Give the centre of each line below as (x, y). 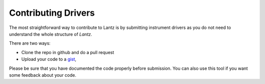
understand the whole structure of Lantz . (51, 34)
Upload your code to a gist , (49, 59)
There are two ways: (30, 43)
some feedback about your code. (43, 75)
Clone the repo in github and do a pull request (68, 52)
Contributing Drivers (52, 13)
